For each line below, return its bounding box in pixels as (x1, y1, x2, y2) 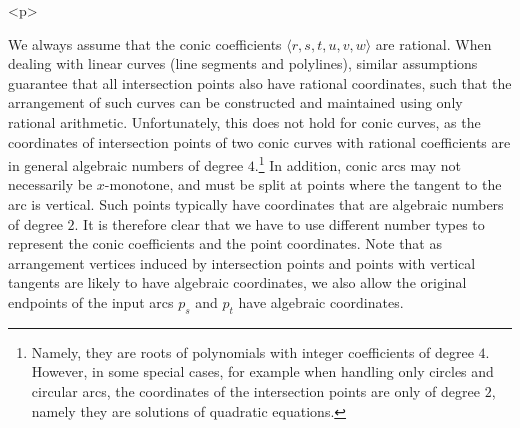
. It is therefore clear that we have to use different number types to (74, 213, 485, 234)
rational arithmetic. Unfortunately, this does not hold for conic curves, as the (8, 111, 481, 132)
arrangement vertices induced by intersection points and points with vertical (8, 252, 476, 273)
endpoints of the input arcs (8, 291, 174, 312)
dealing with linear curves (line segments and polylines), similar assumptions (8, 53, 478, 74)
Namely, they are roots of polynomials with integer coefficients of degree (31, 341, 474, 362)
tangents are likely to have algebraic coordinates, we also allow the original (8, 272, 467, 293)
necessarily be (8, 174, 93, 195)
